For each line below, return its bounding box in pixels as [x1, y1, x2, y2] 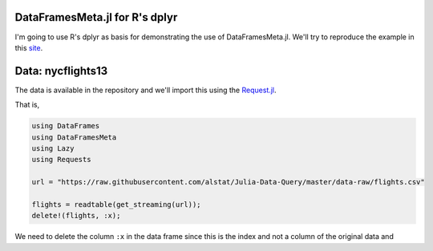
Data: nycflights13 [14, 64, 108, 78]
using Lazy [31, 144, 75, 152]
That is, [14, 100, 40, 110]
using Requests [31, 155, 91, 164]
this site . [14, 43, 43, 52]
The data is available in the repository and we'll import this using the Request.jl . [14, 85, 277, 95]
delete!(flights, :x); [31, 211, 121, 221]
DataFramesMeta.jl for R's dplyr [14, 10, 178, 24]
